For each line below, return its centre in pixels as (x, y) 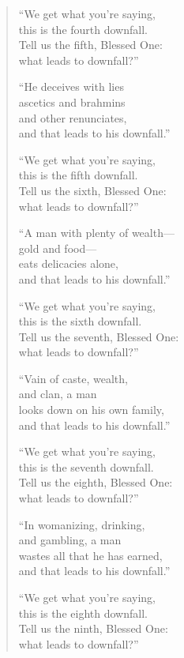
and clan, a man (58, 394)
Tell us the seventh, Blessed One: (99, 336)
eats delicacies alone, (68, 263)
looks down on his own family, (91, 410)
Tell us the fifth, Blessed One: (90, 45)
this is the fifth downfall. (78, 175)
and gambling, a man (70, 540)
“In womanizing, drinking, (82, 524)
